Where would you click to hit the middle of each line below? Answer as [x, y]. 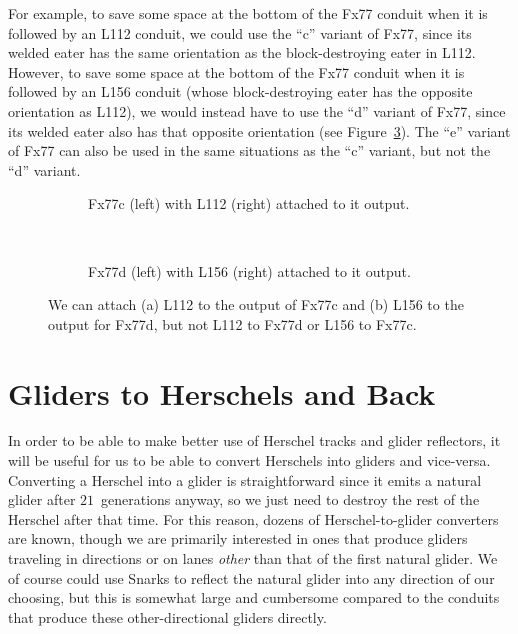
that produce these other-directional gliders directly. [167, 616]
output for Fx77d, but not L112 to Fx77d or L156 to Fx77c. [232, 323]
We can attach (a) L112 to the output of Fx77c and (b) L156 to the [256, 304]
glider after [42, 499]
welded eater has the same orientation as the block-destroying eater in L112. [242, 52]
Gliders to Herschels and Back [222, 392]
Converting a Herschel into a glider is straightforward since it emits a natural [245, 479]
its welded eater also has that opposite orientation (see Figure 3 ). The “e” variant [259, 130]
